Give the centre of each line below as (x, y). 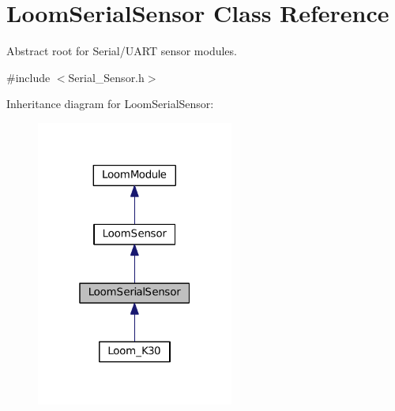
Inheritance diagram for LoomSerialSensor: (110, 104)
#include (28, 77)
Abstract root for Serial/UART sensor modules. (122, 51)
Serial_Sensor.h (106, 77)
